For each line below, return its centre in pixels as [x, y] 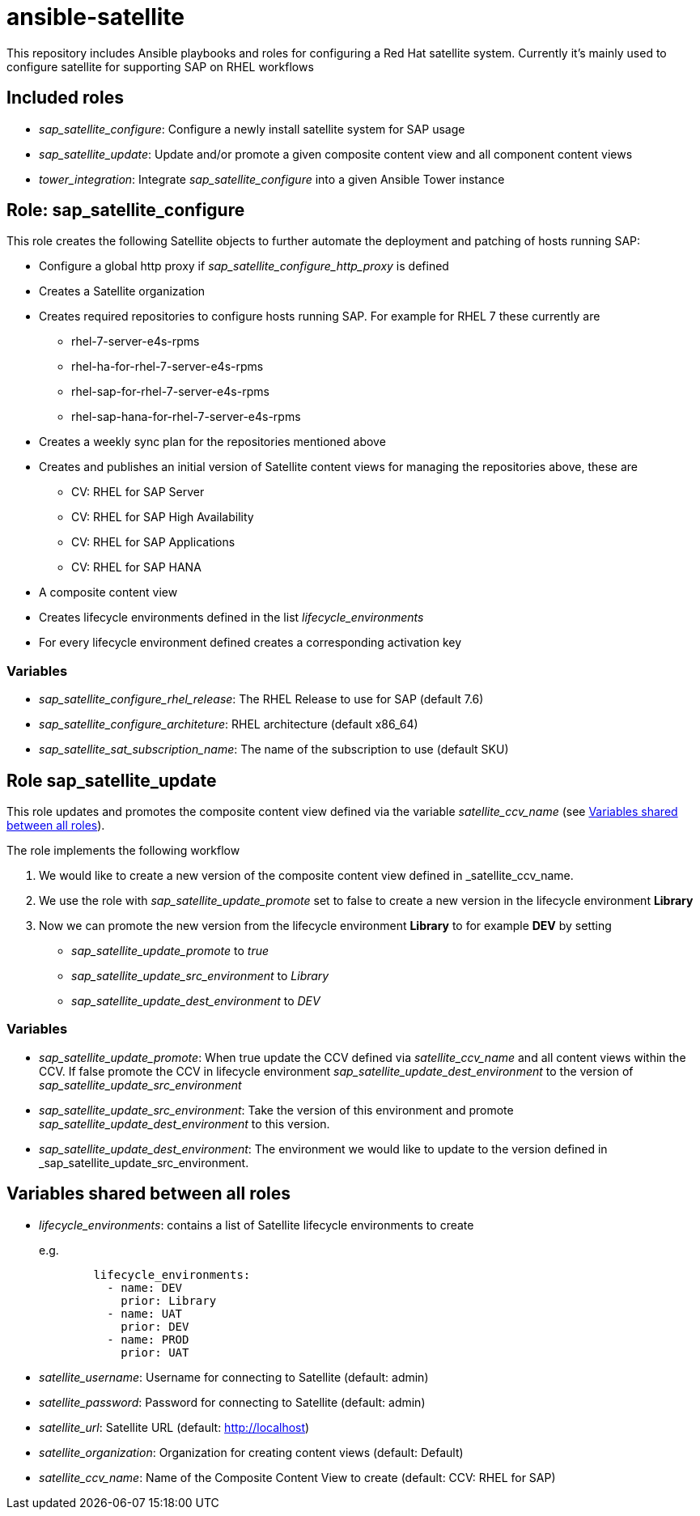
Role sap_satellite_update [112, 780]
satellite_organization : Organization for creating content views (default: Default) [251, 1452]
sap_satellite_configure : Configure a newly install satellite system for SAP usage [252, 129]
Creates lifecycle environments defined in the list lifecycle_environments [231, 618]
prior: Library [169, 1300]
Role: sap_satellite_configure [126, 210]
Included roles [65, 98]
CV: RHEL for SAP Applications [153, 542]
